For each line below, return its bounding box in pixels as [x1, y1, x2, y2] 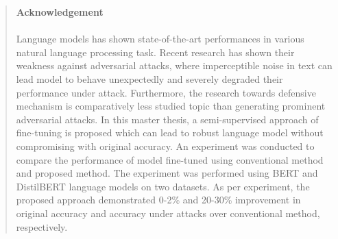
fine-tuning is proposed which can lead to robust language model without [16, 125, 324, 140]
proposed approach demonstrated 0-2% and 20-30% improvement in [16, 192, 301, 207]
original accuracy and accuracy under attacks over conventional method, [16, 205, 320, 220]
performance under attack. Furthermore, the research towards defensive [16, 85, 316, 99]
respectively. [16, 219, 68, 234]
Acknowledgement [16, 5, 104, 18]
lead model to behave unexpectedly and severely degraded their [16, 71, 283, 86]
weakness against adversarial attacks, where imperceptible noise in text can [16, 58, 333, 73]
